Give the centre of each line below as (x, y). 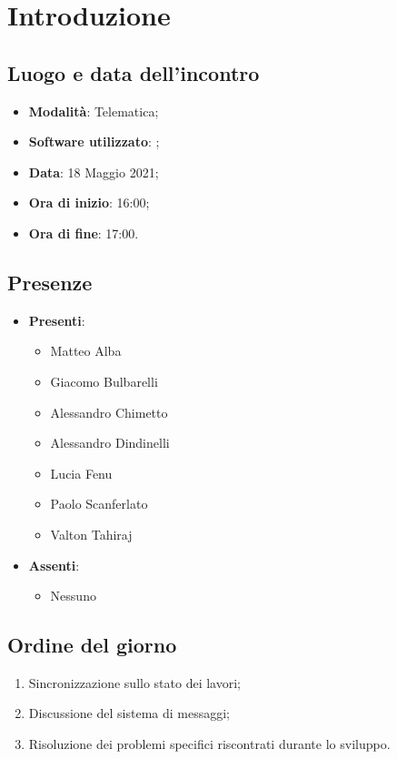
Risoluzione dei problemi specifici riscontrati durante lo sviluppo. (209, 744)
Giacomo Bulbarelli (104, 381)
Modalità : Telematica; (94, 111)
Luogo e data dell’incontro (134, 72)
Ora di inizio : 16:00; (89, 202)
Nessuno (73, 596)
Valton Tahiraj (91, 534)
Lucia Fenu (81, 473)
